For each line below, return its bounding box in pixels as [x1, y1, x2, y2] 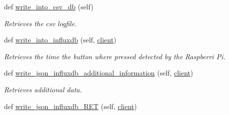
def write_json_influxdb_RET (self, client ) [4, 101, 137, 111]
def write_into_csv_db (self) [4, 1, 93, 11]
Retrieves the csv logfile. [4, 18, 77, 28]
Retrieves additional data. [4, 84, 82, 94]
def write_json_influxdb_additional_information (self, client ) [4, 68, 193, 78]
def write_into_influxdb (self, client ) [4, 35, 117, 45]
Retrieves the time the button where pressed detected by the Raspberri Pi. [4, 51, 226, 61]
